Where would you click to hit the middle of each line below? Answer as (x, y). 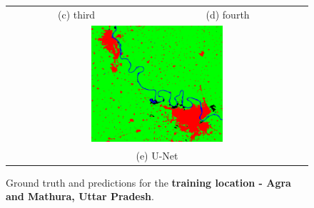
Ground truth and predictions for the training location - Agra (148, 182)
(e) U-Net (157, 155)
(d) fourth (228, 14)
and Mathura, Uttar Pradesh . (80, 196)
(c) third (76, 14)
